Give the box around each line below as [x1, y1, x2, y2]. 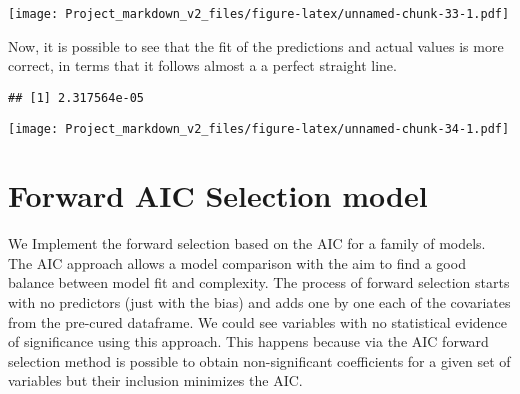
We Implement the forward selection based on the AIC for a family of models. [8, 233, 486, 254]
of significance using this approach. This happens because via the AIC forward [8, 331, 489, 352]
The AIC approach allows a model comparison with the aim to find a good [8, 252, 466, 273]
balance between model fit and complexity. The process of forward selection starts [8, 272, 510, 293]
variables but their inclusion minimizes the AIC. [8, 370, 303, 391]
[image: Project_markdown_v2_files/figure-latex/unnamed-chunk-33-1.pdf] [8, 7, 510, 21]
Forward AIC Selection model [8, 175, 428, 216]
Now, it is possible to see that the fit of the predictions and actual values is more [8, 35, 504, 56]
